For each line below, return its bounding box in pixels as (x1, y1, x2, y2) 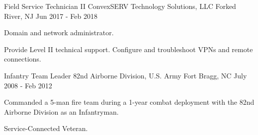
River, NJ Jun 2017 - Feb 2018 (4, 10, 97, 21)
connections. (4, 54, 41, 64)
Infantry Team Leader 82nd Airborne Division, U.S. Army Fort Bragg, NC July (4, 70, 247, 80)
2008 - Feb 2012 (4, 80, 52, 90)
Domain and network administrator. (4, 27, 114, 38)
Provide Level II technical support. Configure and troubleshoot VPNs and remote (4, 44, 253, 54)
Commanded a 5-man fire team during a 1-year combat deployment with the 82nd (4, 97, 255, 107)
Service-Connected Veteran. (4, 123, 88, 134)
